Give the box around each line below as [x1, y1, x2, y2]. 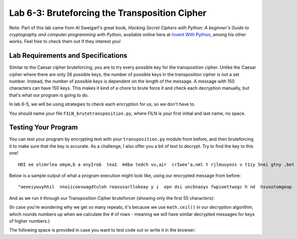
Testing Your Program [9, 123, 78, 132]
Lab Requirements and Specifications [9, 51, 127, 60]
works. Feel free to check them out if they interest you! [9, 39, 121, 45]
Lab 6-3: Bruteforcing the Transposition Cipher [9, 7, 207, 18]
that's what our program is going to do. [9, 92, 89, 98]
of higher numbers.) [9, 218, 50, 224]
